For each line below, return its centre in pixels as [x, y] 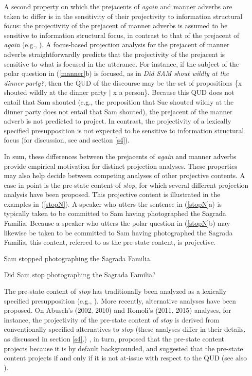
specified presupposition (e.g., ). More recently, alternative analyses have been [120, 300]
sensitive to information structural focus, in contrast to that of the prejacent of [122, 35]
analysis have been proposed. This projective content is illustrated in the [112, 194]
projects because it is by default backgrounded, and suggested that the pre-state [124, 348]
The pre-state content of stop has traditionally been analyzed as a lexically [115, 291]
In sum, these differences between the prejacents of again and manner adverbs [120, 156]
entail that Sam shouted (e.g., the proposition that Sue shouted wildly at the [119, 101]
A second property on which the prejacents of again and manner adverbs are [118, 6]
